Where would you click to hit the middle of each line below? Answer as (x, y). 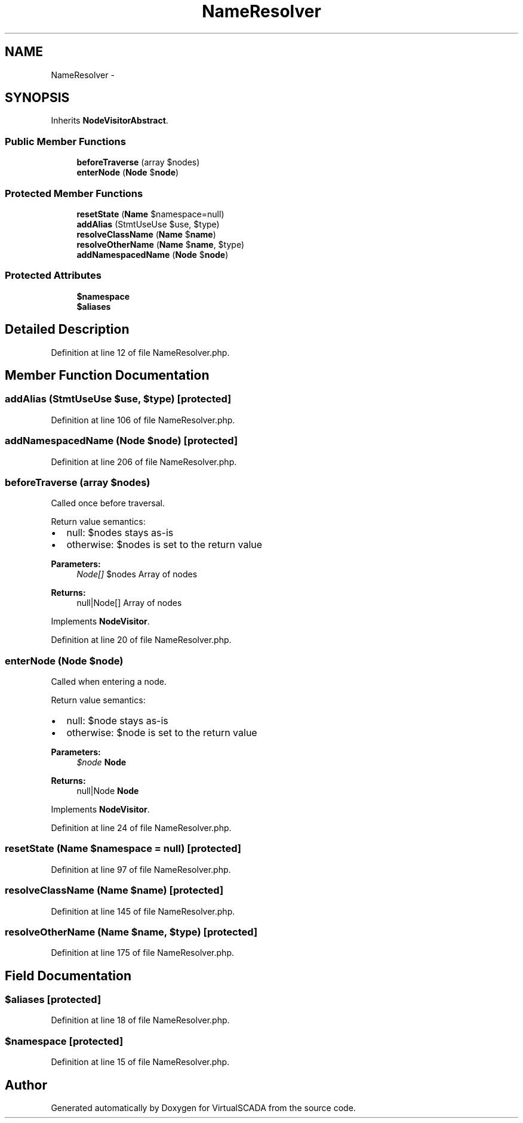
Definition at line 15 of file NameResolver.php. (140, 1062)
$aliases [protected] (53, 1000)
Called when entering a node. (109, 682)
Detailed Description (67, 330)
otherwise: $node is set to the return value (162, 733)
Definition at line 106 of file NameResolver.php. (143, 420)
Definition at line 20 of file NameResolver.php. (141, 640)
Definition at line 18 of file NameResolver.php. (140, 1020)
